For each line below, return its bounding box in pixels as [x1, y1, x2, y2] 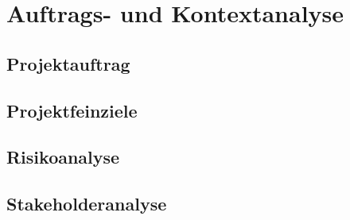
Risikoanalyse [6, 145, 120, 169]
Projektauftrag [6, 51, 130, 75]
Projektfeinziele [6, 98, 138, 122]
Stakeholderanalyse [6, 191, 167, 216]
